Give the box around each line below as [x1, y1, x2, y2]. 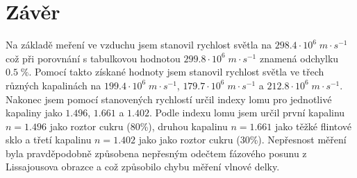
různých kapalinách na [6, 78, 101, 92]
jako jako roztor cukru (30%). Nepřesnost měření [138, 132, 347, 147]
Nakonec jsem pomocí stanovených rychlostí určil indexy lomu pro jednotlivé [6, 91, 332, 106]
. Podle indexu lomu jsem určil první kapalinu [149, 105, 345, 120]
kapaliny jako [6, 105, 63, 120]
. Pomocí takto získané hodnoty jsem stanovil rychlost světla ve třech [28, 64, 324, 79]
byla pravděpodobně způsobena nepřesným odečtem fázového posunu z [6, 145, 307, 160]
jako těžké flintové [275, 118, 352, 133]
